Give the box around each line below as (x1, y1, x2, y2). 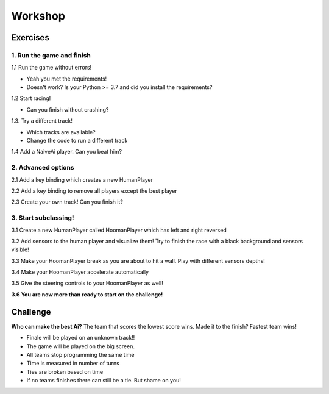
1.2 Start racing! (11, 95, 51, 102)
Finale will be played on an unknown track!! (26, 334, 135, 342)
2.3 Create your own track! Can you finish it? (11, 198, 123, 206)
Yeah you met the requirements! (26, 75, 107, 82)
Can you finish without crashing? (26, 106, 109, 113)
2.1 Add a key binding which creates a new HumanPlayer (11, 176, 154, 183)
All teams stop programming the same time (26, 351, 135, 358)
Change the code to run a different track (26, 137, 128, 145)
